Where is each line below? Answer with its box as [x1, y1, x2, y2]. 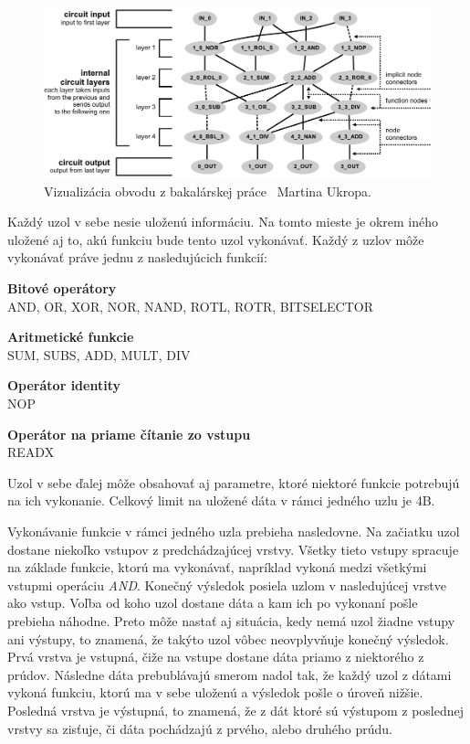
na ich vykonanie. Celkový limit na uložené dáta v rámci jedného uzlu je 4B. [7, 491, 435, 510]
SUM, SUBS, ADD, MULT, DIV [7, 345, 191, 364]
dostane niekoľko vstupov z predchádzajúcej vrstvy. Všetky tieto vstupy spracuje [7, 539, 459, 558]
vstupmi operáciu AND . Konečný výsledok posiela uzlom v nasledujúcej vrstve [7, 575, 447, 594]
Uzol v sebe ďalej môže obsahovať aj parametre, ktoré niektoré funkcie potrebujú [7, 473, 460, 492]
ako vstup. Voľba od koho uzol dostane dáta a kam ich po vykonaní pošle [7, 593, 418, 612]
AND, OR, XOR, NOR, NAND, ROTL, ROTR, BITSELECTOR [7, 296, 373, 315]
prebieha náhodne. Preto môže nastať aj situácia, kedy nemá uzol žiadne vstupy [7, 611, 455, 630]
